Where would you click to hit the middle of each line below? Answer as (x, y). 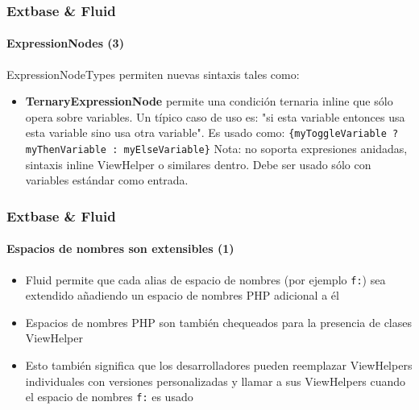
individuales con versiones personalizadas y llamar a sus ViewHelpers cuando (216, 381)
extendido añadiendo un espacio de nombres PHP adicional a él (182, 295)
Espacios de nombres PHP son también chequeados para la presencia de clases (219, 322)
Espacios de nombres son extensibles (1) (120, 248)
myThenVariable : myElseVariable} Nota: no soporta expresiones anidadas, (216, 149)
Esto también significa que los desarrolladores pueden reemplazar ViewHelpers (219, 365)
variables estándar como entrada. (107, 180)
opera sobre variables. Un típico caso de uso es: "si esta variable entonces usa (215, 116)
